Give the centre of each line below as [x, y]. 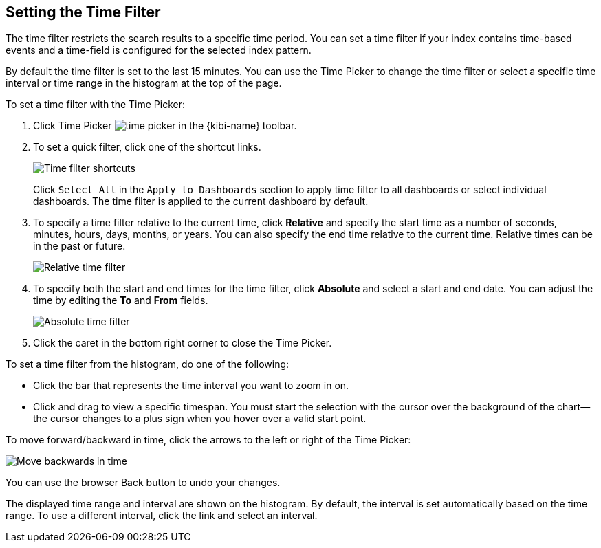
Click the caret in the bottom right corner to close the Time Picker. [183, 343]
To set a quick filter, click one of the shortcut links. [147, 147]
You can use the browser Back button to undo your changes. [143, 483]
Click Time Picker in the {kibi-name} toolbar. [165, 126]
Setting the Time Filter [83, 12]
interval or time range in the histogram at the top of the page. [144, 83]
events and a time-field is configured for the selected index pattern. [159, 50]
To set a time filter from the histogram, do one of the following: [147, 364]
